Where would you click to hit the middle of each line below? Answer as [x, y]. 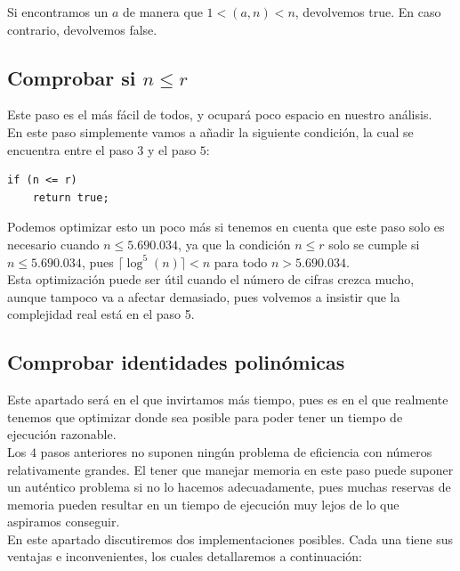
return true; [71, 197]
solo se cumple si [374, 244]
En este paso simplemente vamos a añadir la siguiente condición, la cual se [210, 131]
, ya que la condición [234, 244]
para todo [241, 261]
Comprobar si [72, 77]
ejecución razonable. [62, 434]
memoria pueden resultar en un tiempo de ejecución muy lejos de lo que [203, 504]
